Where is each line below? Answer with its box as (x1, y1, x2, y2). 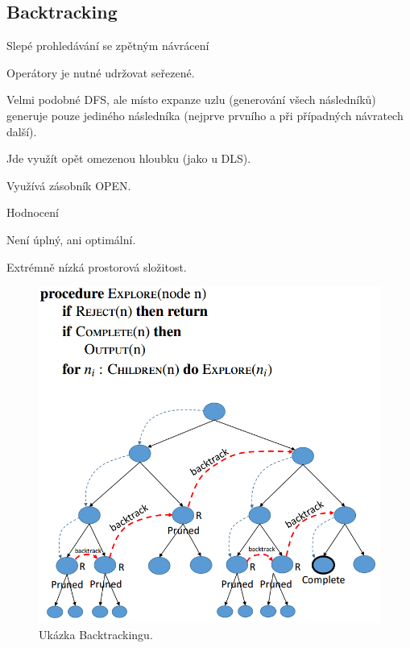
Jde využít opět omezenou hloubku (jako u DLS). (6, 150, 251, 167)
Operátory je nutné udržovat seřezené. (6, 64, 195, 81)
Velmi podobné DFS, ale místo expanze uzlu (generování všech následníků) (6, 91, 376, 108)
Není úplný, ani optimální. (6, 231, 136, 247)
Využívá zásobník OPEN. (6, 177, 131, 193)
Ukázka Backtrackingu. (39, 625, 153, 642)
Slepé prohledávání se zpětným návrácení (6, 37, 209, 54)
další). (6, 123, 37, 139)
